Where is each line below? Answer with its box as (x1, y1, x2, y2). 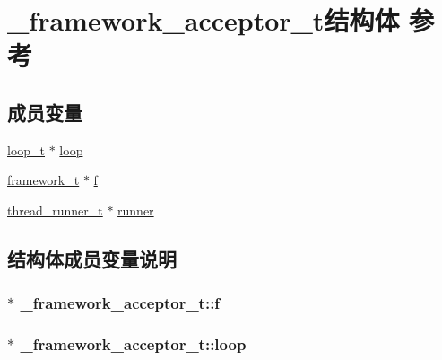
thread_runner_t (7, 200, 103, 219)
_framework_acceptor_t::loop (20, 333, 247, 356)
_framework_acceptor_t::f (20, 292, 221, 314)
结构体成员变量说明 (7, 244, 177, 272)
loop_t (7, 140, 46, 159)
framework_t (7, 171, 80, 189)
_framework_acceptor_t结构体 (7, 2, 400, 39)
